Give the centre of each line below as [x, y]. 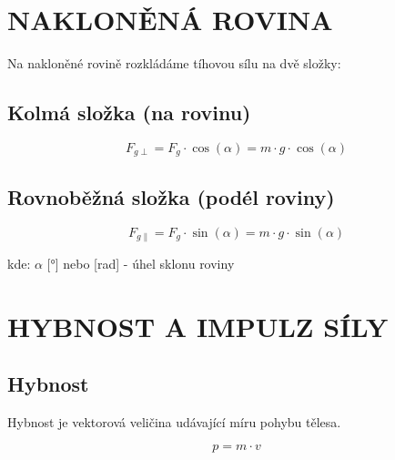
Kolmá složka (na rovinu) [129, 112]
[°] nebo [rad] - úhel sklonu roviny [141, 264]
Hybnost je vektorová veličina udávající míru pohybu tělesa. [174, 422]
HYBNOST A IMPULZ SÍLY [198, 326]
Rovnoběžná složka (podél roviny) [171, 196]
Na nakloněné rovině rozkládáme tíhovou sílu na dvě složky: [174, 63]
